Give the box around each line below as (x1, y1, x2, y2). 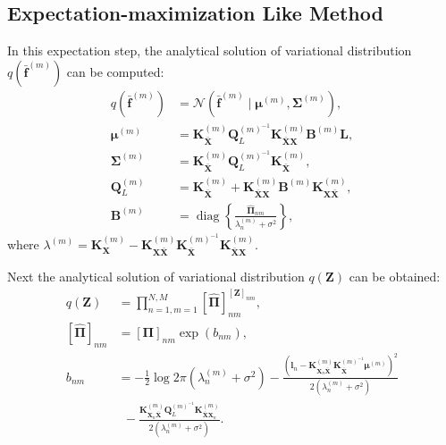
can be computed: (66, 62, 164, 80)
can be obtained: (349, 267, 441, 286)
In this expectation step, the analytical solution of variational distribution (7, 41, 412, 60)
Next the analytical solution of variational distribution (7, 267, 305, 286)
